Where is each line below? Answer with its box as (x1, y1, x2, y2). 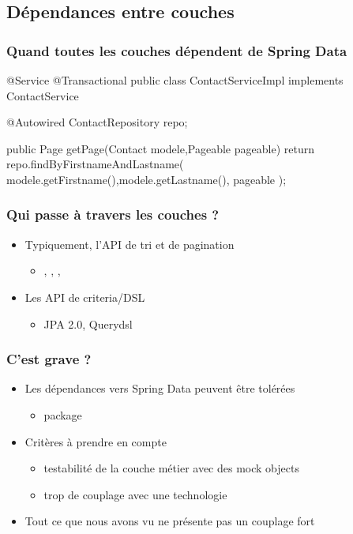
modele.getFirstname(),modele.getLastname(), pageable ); (6, 171, 287, 187)
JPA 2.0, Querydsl (43, 315, 133, 332)
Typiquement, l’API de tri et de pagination (24, 235, 235, 252)
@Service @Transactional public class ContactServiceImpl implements (6, 72, 344, 88)
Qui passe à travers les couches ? (6, 205, 220, 224)
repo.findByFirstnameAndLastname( (6, 156, 184, 172)
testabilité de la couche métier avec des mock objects (43, 460, 299, 476)
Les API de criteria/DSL (24, 288, 145, 305)
